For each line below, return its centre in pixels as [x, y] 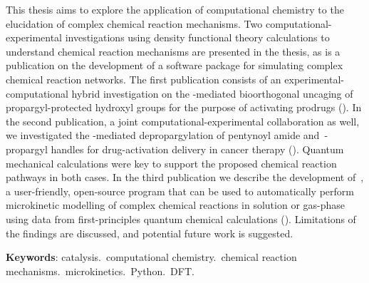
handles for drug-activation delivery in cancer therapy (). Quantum [197, 149]
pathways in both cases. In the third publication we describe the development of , [185, 177]
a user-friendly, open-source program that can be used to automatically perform [180, 191]
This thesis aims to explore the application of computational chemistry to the [175, 9]
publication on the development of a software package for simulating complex [175, 65]
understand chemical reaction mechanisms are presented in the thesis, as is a [173, 51]
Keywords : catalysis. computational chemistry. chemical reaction [151, 257]
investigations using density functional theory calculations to [197, 37]
